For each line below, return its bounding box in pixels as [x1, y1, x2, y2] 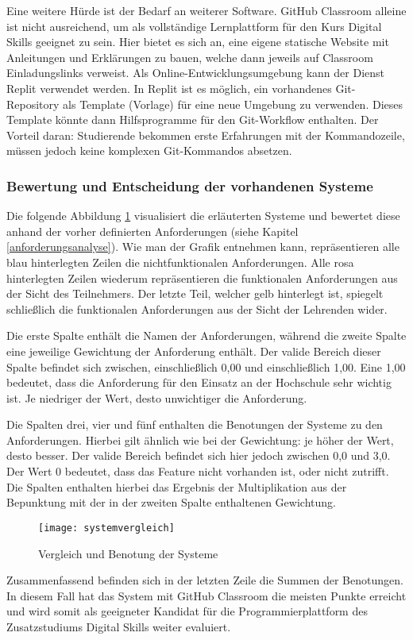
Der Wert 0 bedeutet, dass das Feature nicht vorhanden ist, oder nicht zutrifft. [6, 463, 389, 480]
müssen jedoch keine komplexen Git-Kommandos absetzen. [6, 142, 292, 159]
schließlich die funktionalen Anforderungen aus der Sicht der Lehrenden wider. [6, 300, 388, 317]
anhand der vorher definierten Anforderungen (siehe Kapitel [6, 222, 299, 239]
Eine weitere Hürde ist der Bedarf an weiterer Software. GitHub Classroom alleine [6, 2, 407, 18]
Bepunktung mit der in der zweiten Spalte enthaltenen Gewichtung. [6, 494, 336, 511]
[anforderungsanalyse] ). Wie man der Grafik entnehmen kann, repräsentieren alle [6, 238, 399, 255]
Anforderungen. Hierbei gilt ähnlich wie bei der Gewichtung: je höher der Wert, [6, 431, 394, 448]
